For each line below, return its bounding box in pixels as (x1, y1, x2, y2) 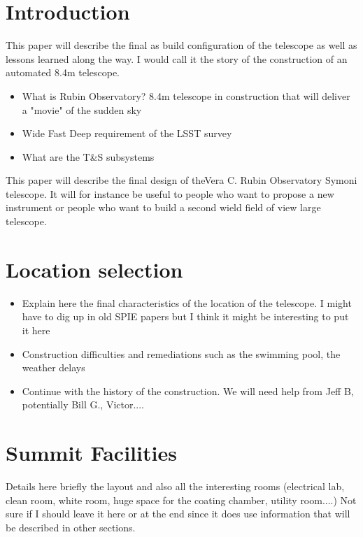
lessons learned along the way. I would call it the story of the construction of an (6, 51, 348, 66)
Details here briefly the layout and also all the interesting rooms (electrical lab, (6, 479, 345, 494)
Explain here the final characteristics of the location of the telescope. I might (22, 295, 352, 310)
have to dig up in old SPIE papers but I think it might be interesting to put (22, 309, 349, 324)
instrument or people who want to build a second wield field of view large (6, 200, 321, 215)
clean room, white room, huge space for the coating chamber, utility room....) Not (6, 492, 357, 507)
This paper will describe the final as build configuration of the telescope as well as (6, 38, 357, 52)
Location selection (6, 255, 183, 283)
